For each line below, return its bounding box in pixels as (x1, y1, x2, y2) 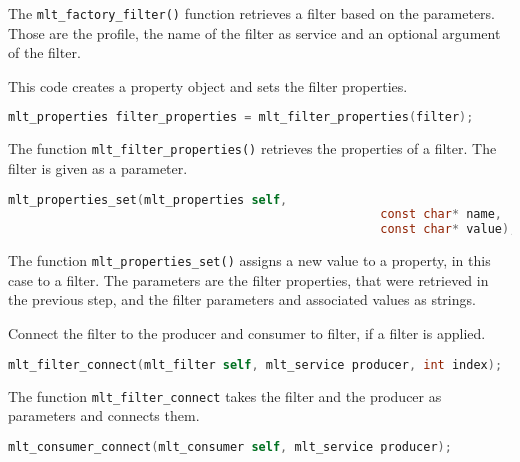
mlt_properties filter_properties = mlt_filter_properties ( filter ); (8, 110, 474, 125)
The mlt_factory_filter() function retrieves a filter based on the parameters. (8, 3, 495, 23)
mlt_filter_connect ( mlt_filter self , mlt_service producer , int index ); (8, 357, 503, 372)
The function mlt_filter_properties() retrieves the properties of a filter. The (8, 138, 497, 159)
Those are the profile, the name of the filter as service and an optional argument (8, 22, 501, 43)
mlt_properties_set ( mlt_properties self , (8, 192, 288, 207)
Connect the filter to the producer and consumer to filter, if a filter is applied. (8, 323, 486, 344)
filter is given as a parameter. (8, 157, 188, 178)
